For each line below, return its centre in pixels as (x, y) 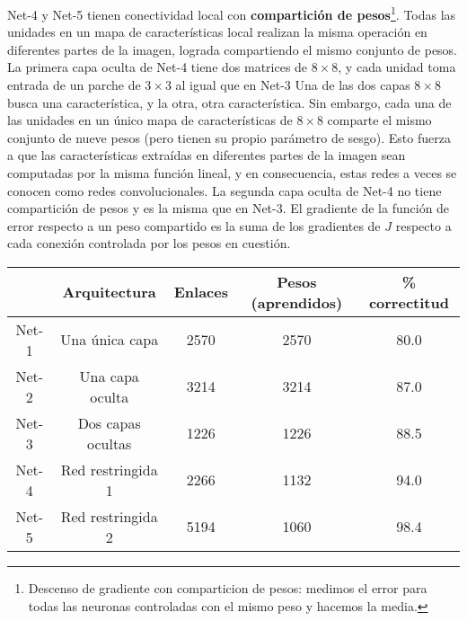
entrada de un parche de (74, 85)
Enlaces (201, 292)
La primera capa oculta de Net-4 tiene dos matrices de (158, 67)
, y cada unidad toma (397, 67)
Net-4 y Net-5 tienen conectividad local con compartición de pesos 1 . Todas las (232, 13)
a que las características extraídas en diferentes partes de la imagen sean (207, 155)
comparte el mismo (379, 120)
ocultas (110, 443)
